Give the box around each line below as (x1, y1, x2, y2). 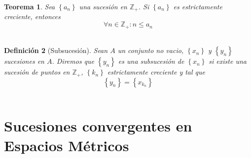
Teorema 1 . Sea (4, 1, 55, 11)
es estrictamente (173, 1, 222, 11)
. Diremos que (52, 56, 95, 66)
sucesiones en (4, 56, 44, 66)
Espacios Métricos (4, 135, 129, 155)
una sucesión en (79, 1, 127, 11)
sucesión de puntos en (4, 67, 70, 77)
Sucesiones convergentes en (4, 116, 192, 136)
